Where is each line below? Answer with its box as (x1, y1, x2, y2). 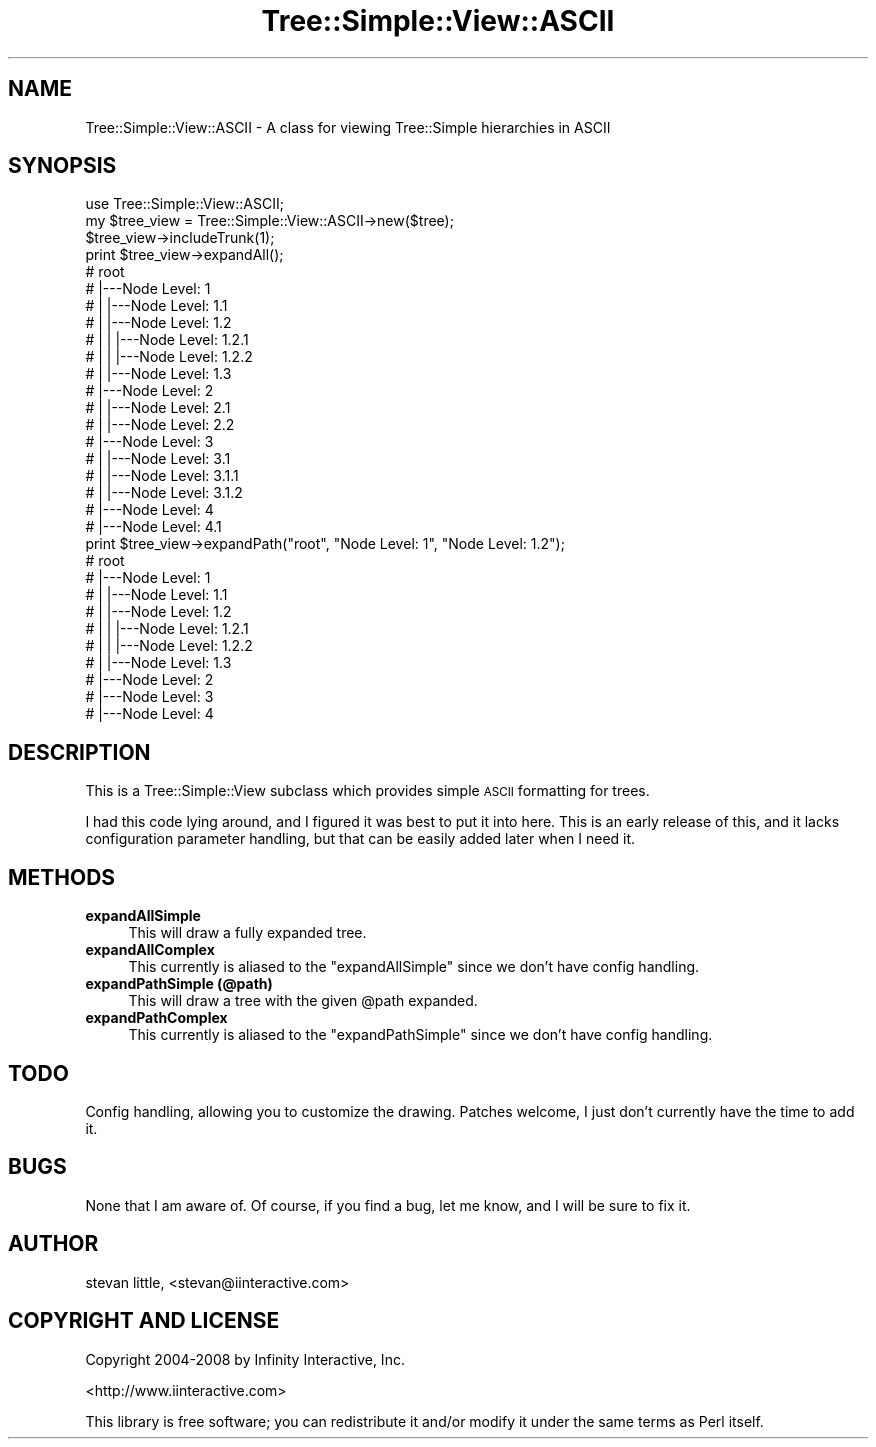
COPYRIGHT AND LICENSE (8, 1308, 280, 1334)
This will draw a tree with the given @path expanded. (128, 992, 478, 1010)
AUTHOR (8, 1231, 99, 1257)
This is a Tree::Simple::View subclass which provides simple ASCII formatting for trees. (85, 782, 650, 800)
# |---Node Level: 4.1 (85, 518, 222, 536)
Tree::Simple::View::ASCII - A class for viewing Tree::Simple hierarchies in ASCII (85, 118, 611, 136)
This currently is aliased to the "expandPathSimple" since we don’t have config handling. (128, 1026, 713, 1044)
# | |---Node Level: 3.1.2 (85, 484, 243, 502)
